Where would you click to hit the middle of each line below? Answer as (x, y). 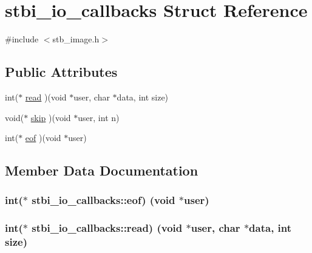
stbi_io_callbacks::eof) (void (103, 200)
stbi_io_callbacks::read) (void (107, 228)
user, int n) (99, 117)
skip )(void (51, 117)
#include (22, 39)
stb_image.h (76, 39)
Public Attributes (61, 72)
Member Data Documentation (102, 170)
